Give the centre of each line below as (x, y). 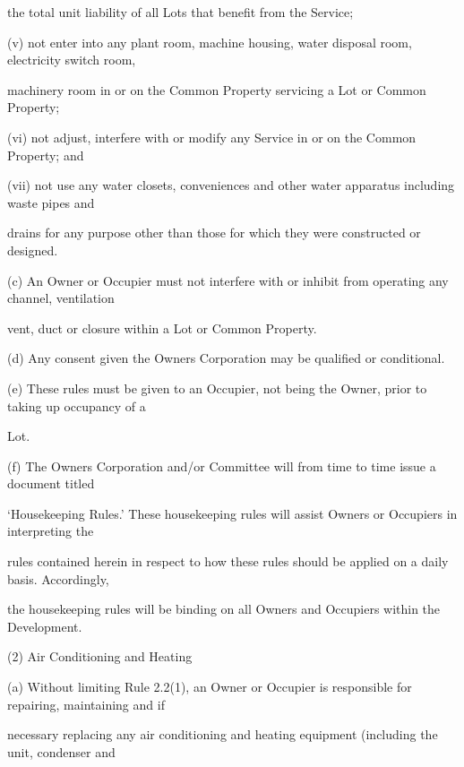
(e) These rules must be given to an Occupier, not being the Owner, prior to (217, 388)
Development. (45, 626)
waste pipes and (51, 202)
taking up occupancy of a (77, 405)
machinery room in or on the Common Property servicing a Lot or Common (217, 89)
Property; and (46, 155)
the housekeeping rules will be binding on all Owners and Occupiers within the (224, 609)
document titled (51, 483)
